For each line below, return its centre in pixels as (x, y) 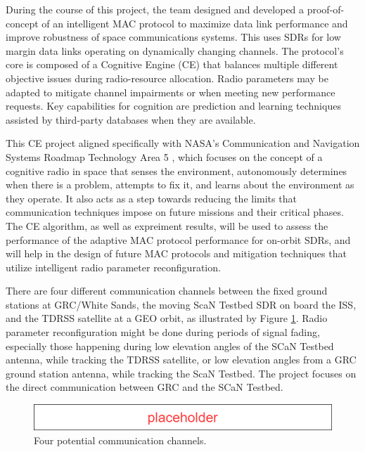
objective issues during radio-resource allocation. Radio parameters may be (167, 78)
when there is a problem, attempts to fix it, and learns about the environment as (180, 185)
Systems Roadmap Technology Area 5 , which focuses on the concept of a (164, 156)
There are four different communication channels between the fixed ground (167, 291)
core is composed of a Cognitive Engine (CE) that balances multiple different (172, 64)
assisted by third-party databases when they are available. (131, 119)
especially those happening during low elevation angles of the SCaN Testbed (170, 346)
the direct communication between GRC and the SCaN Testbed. (145, 387)
